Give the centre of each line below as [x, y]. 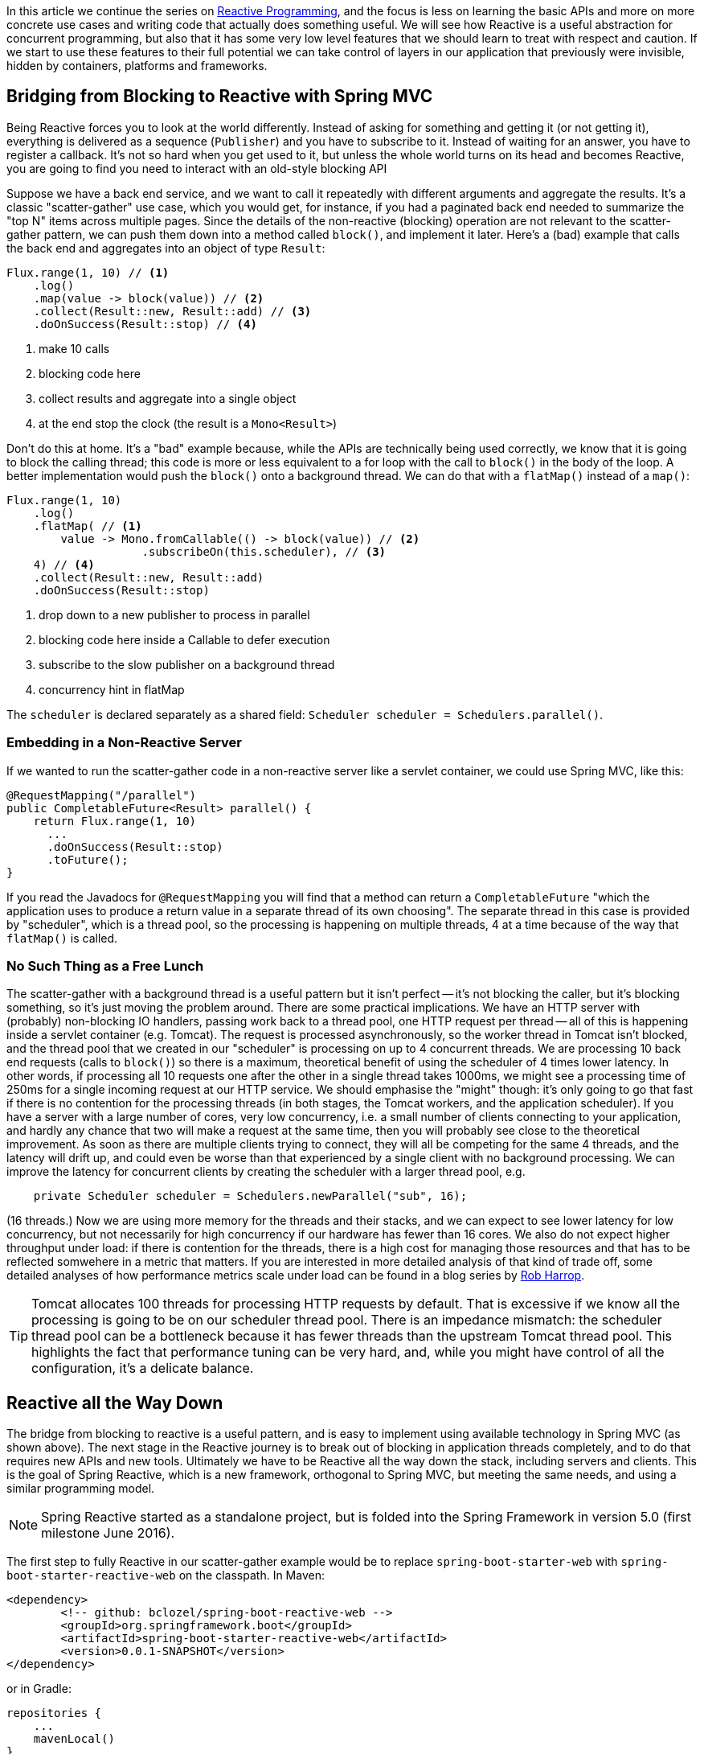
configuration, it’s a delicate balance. [143, 1368]
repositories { [54, 1713]
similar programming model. [81, 1489]
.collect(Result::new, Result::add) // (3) [172, 311]
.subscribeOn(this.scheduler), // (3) [264, 551]
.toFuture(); [88, 859]
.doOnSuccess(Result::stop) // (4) [145, 324]
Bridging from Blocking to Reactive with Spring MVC [220, 97]
